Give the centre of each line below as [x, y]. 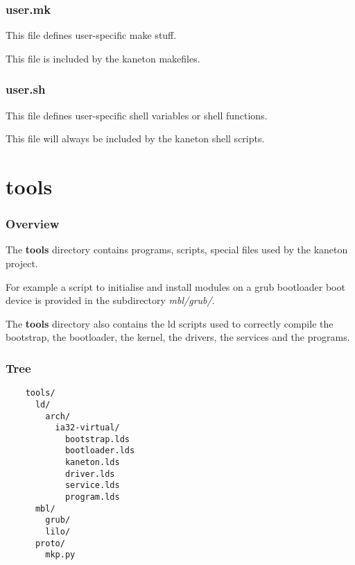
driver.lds [90, 474]
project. [22, 263]
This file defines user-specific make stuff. [91, 35]
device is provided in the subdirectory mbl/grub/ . [110, 300]
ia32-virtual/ [87, 428]
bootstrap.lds [97, 439]
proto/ [50, 543]
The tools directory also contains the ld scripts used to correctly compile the [170, 323]
